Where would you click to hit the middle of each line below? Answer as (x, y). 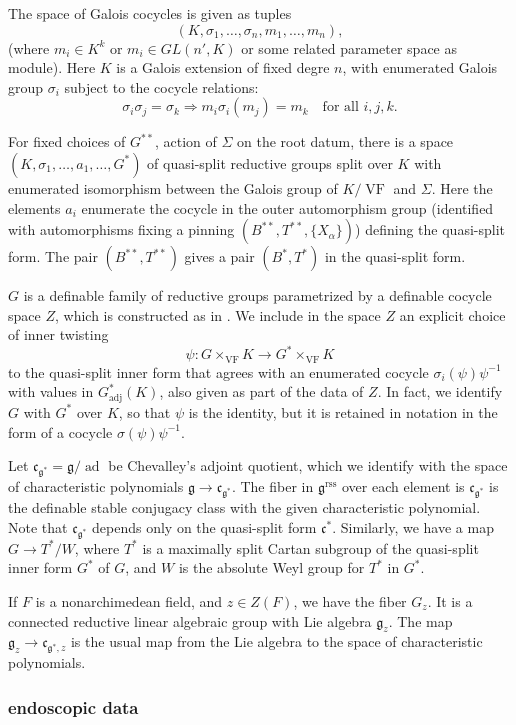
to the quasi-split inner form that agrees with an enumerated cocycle (218, 371)
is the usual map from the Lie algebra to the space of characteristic (276, 641)
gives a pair (219, 256)
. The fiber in (272, 486)
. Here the (462, 187)
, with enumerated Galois (420, 67)
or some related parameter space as (349, 47)
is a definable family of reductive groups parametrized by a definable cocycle (257, 295)
